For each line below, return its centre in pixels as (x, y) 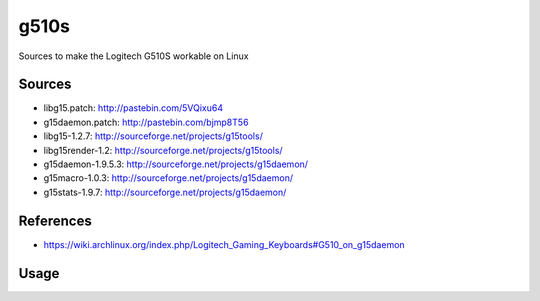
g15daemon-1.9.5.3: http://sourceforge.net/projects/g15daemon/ (176, 164)
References (55, 220)
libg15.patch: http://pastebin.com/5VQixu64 (133, 108)
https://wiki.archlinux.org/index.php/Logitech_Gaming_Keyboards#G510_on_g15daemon (224, 244)
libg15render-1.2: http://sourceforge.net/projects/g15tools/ (163, 150)
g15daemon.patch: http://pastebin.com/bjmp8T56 (146, 122)
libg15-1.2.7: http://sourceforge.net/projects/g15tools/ (153, 136)
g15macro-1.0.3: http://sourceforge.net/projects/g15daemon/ (168, 178)
